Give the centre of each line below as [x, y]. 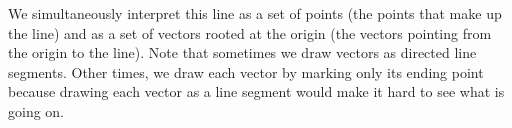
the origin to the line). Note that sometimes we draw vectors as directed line [242, 52]
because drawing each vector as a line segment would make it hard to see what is [256, 91]
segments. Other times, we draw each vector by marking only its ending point [246, 71]
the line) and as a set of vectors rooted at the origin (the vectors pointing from [250, 32]
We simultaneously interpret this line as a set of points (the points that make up [255, 13]
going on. [36, 110]
